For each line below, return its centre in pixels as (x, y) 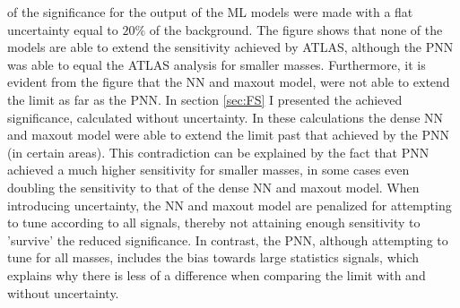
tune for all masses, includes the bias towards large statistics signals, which (213, 257)
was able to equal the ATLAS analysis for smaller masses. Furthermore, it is (217, 64)
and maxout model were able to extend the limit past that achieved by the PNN (229, 135)
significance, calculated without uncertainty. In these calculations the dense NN (226, 117)
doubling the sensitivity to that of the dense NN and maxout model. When (213, 187)
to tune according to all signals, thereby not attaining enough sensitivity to (214, 222)
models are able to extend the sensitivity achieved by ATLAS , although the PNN (230, 47)
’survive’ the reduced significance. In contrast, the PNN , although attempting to (228, 240)
